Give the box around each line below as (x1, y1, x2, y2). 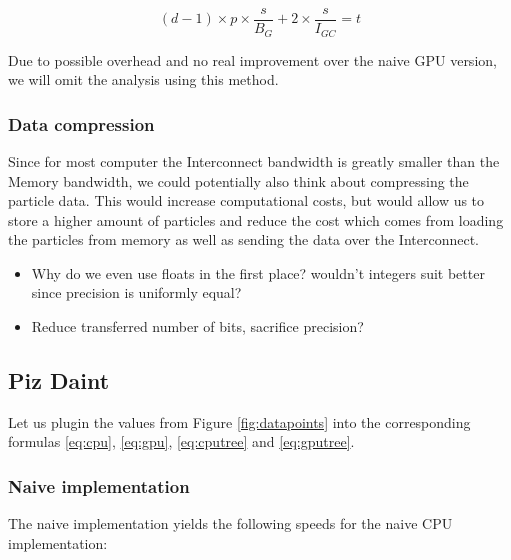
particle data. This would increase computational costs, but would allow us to (8, 190, 485, 211)
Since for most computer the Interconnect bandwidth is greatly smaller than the (8, 150, 500, 171)
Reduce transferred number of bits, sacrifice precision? (31, 316, 364, 337)
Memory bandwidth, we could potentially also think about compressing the (8, 170, 469, 191)
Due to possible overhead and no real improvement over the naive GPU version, (8, 49, 497, 70)
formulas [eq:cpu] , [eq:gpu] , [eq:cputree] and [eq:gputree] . (8, 431, 355, 452)
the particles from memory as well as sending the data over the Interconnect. (8, 229, 480, 250)
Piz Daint (8, 365, 110, 396)
